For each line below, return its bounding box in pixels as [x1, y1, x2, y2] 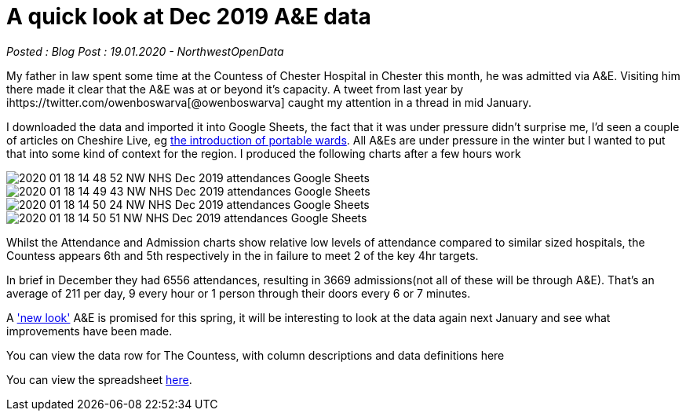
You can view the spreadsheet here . [6, 372, 192, 386]
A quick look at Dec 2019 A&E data [6, 3, 371, 30]
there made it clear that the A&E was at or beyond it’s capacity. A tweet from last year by [6, 82, 464, 96]
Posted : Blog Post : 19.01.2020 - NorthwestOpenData [6, 44, 284, 58]
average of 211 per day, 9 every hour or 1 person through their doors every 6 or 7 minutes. [6, 286, 471, 300]
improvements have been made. [6, 324, 173, 338]
